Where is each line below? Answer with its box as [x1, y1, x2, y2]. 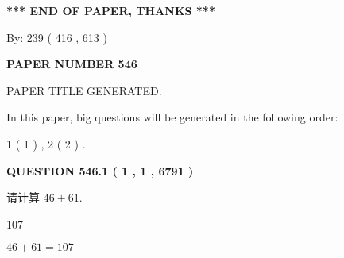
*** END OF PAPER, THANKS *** [6, 2, 215, 18]
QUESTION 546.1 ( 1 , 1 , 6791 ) [6, 162, 194, 179]
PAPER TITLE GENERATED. [6, 82, 162, 98]
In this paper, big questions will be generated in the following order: [6, 109, 338, 125]
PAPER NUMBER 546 [6, 56, 137, 72]
